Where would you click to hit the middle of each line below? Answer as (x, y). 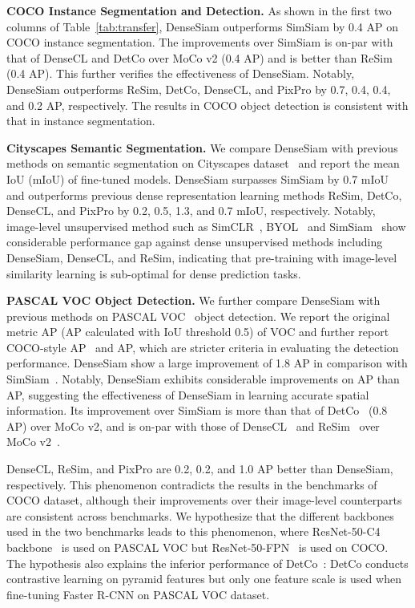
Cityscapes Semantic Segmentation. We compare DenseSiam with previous (202, 147)
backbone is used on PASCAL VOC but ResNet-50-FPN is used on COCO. (197, 547)
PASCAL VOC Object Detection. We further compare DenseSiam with (193, 300)
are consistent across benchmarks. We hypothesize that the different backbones (200, 515)
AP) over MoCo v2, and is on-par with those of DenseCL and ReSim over (193, 426)
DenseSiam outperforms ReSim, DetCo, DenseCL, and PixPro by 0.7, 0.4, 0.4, (199, 89)
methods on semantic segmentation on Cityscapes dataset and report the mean (203, 163)
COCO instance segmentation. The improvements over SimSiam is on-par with (200, 42)
